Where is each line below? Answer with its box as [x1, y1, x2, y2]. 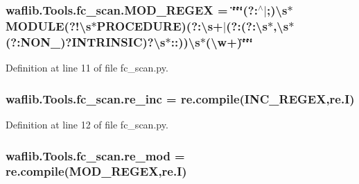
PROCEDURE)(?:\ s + [96, 17, 223, 34]
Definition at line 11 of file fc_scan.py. [6, 60, 168, 75]
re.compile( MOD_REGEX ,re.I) [6, 162, 187, 180]
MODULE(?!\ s [6, 17, 91, 34]
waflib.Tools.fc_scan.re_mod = [6, 147, 185, 164]
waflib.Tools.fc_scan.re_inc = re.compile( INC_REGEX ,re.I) [6, 90, 355, 107]
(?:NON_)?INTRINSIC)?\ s [6, 33, 166, 50]
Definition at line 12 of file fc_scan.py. [6, 117, 168, 132]
